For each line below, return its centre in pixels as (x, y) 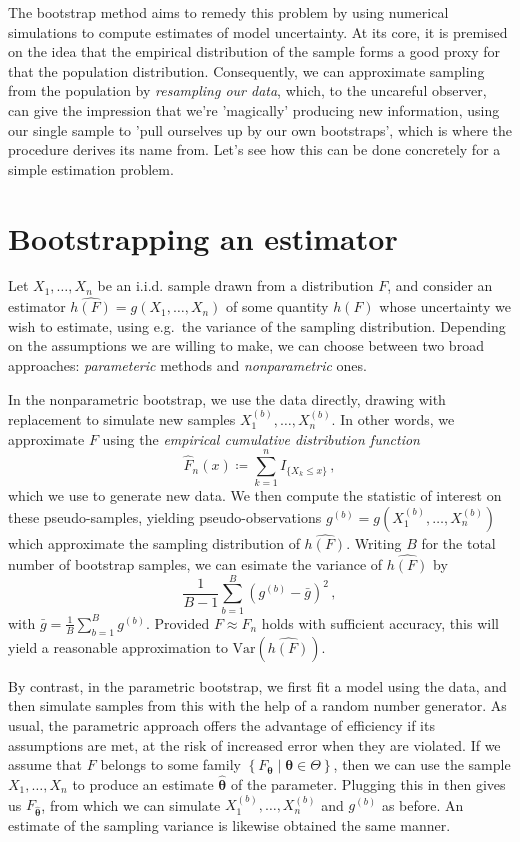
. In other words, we (393, 419)
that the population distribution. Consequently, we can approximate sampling (246, 70)
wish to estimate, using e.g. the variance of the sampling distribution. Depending (257, 325)
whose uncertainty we (445, 306)
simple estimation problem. (91, 168)
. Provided (177, 622)
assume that (45, 764)
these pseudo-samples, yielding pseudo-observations (165, 516)
